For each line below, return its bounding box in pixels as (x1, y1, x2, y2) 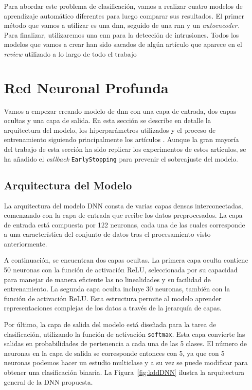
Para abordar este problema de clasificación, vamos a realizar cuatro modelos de (4, 1, 243, 11)
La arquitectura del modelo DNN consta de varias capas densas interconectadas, (4, 200, 243, 210)
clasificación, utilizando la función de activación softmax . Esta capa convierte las (4, 328, 245, 339)
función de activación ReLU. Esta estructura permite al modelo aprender (4, 293, 221, 303)
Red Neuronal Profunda (4, 77, 169, 97)
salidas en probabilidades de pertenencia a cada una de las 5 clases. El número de (4, 338, 247, 349)
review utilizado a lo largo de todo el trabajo (4, 48, 137, 59)
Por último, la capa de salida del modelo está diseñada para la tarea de (4, 319, 216, 329)
